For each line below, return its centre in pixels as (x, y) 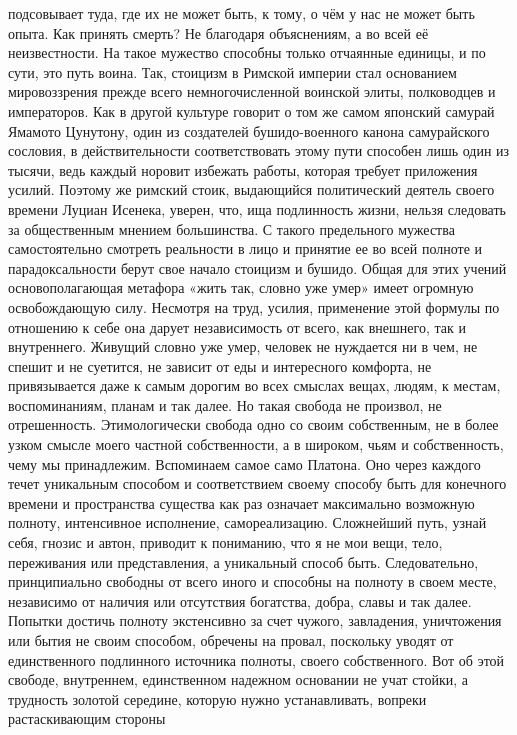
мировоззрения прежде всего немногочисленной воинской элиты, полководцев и (252, 91)
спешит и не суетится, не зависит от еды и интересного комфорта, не (220, 365)
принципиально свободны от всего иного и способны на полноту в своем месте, (252, 581)
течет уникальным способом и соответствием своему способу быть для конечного (257, 483)
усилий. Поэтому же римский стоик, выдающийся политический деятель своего (251, 189)
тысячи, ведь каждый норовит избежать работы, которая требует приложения (243, 169)
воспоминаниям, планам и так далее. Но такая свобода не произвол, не (225, 404)
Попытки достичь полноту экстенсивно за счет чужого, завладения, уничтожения (255, 620)
